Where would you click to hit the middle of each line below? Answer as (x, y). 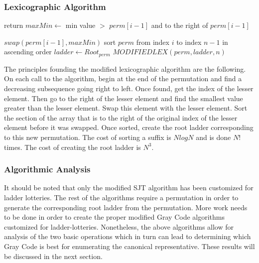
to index (189, 42)
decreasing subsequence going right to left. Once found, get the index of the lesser (129, 88)
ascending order (28, 52)
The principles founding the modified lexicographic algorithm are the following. (125, 68)
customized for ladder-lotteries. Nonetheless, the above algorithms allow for (119, 226)
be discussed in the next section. (53, 256)
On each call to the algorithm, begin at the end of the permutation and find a (123, 78)
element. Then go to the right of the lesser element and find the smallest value (124, 98)
